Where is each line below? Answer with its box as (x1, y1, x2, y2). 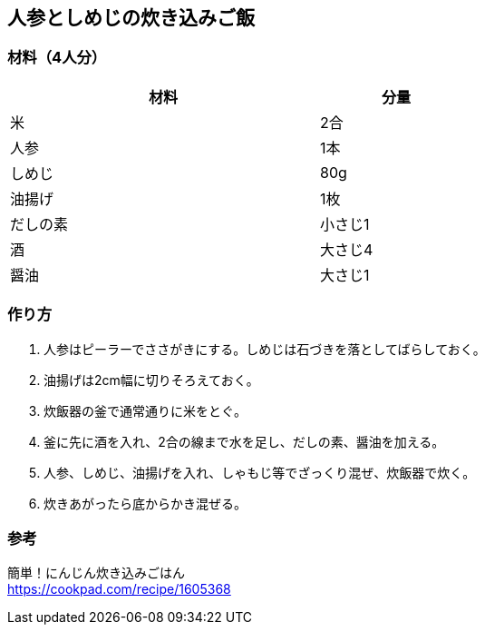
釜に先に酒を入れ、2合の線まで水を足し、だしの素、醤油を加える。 (44, 433, 445, 449)
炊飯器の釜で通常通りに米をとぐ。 (44, 402, 247, 419)
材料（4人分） (7, 48, 107, 67)
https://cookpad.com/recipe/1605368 (7, 581, 231, 597)
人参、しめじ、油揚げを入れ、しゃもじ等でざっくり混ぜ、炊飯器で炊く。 (44, 464, 476, 480)
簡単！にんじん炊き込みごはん (7, 565, 185, 581)
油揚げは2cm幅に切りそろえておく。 (44, 371, 259, 388)
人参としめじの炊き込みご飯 (7, 6, 255, 29)
